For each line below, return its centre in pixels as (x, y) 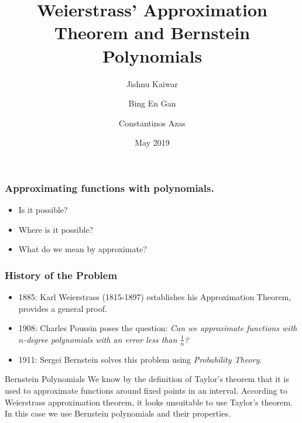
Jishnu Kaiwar (152, 83)
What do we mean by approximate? (83, 249)
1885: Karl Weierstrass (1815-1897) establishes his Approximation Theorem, (155, 297)
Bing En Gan (152, 103)
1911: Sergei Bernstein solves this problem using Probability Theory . (140, 359)
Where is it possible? (56, 229)
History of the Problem (61, 275)
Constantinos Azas (152, 123)
